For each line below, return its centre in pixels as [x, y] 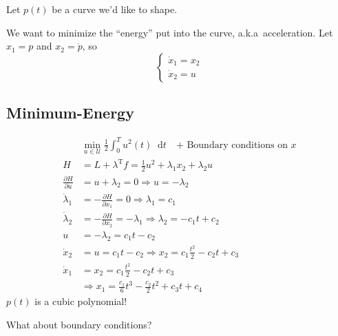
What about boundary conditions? [79, 324]
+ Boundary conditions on [232, 145]
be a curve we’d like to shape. [115, 9]
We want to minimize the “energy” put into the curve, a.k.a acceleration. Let [170, 32]
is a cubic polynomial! [81, 301]
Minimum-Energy [70, 113]
